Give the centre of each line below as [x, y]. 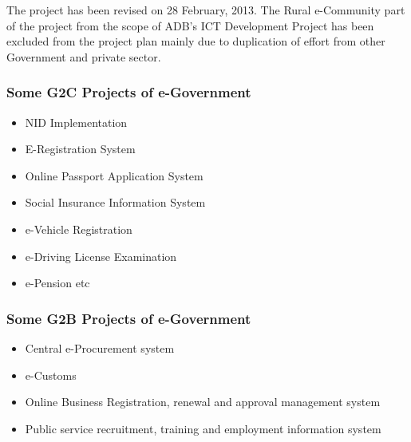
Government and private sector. [84, 56]
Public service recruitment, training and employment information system [203, 428]
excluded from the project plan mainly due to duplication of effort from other [196, 41]
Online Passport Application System [114, 175]
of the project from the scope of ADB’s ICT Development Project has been [190, 25]
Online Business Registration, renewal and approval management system [203, 402]
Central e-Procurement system [100, 347]
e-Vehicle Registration [79, 229]
